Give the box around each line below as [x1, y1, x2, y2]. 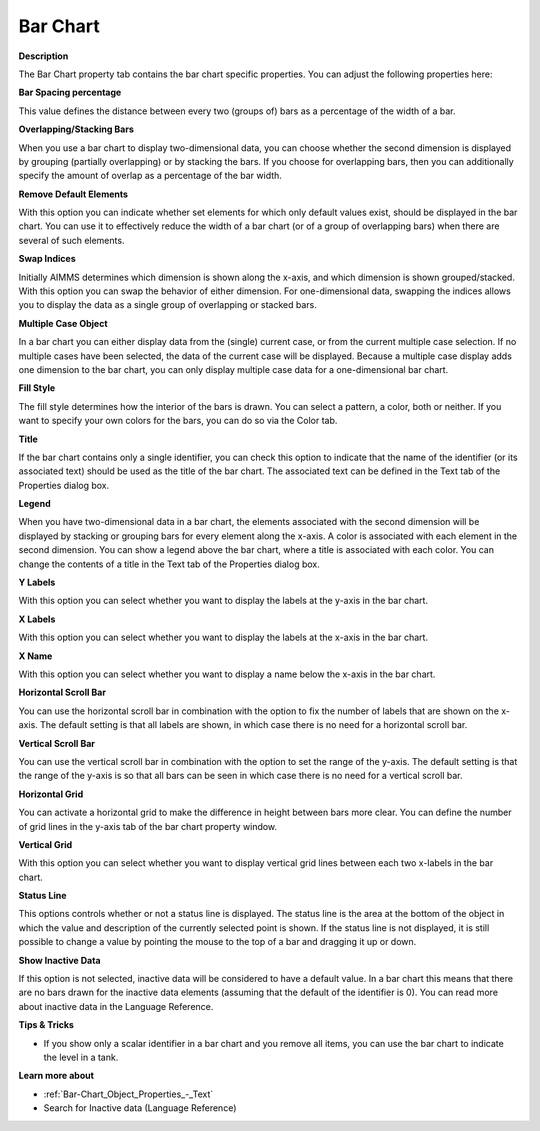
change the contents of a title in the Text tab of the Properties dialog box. [18, 558, 320, 570]
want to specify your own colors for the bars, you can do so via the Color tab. [18, 415, 338, 427]
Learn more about [18, 1070, 95, 1082]
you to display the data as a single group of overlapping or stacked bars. [18, 299, 317, 311]
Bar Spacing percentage [18, 86, 122, 99]
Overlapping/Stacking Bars [18, 123, 135, 135]
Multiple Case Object [18, 317, 109, 329]
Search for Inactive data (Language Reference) [43, 1102, 237, 1114]
